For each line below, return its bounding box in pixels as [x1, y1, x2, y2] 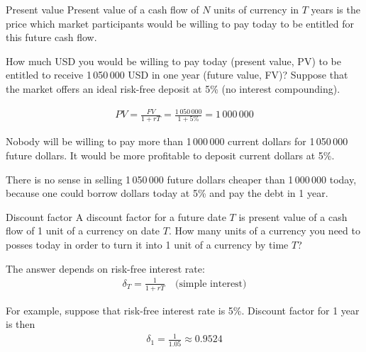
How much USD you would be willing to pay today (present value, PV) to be [6, 53, 342, 68]
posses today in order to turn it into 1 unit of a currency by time [6, 237, 289, 251]
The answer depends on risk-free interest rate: [6, 261, 205, 276]
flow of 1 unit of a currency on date [6, 223, 160, 238]
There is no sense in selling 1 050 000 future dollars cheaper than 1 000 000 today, [6, 171, 357, 186]
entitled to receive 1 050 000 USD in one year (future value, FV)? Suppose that [6, 67, 348, 82]
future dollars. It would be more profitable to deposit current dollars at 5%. [6, 148, 335, 163]
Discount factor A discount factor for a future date [6, 209, 226, 224]
